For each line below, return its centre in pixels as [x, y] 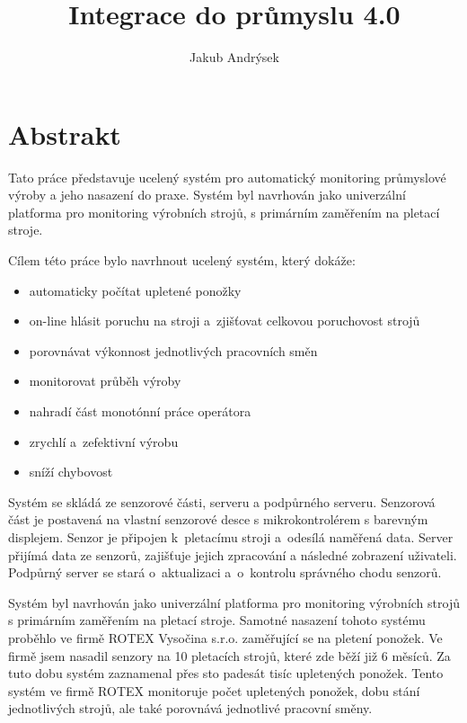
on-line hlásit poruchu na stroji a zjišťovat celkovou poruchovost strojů [225, 321]
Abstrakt [65, 134]
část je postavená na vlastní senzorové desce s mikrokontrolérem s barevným [218, 519]
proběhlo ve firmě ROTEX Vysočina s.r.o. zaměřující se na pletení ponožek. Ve [225, 637]
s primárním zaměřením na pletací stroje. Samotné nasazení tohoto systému [217, 620]
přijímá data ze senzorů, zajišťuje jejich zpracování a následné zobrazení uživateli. [233, 554]
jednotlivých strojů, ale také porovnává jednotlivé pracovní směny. [190, 708]
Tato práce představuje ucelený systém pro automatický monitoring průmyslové [227, 177]
